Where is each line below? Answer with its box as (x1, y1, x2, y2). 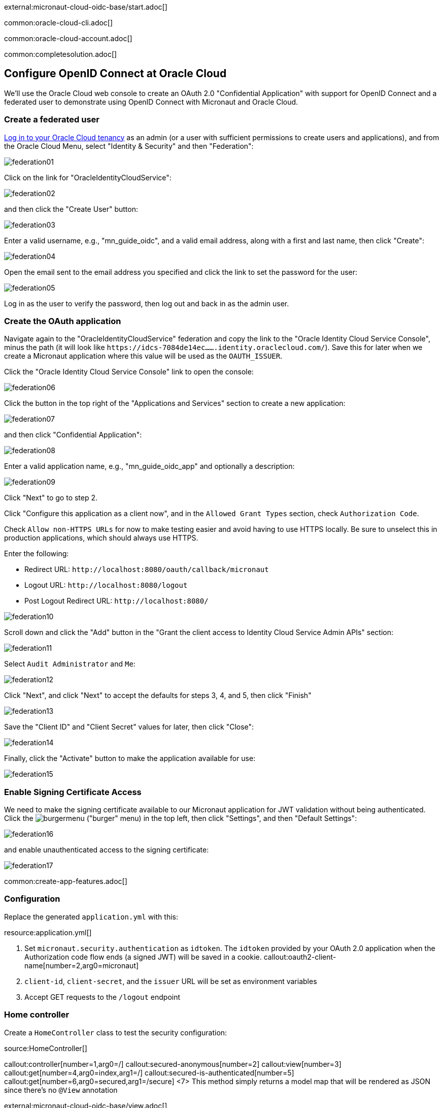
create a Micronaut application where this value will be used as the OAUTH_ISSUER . (4, 352, 283, 361)
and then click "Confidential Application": (4, 430, 142, 439)
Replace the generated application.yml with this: (4, 912, 178, 921)
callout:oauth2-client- (263, 952, 336, 961)
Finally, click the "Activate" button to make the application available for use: (4, 754, 256, 763)
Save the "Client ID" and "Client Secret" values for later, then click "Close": (4, 722, 254, 732)
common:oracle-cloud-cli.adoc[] (4, 18, 113, 27)
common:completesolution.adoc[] (4, 50, 117, 58)
